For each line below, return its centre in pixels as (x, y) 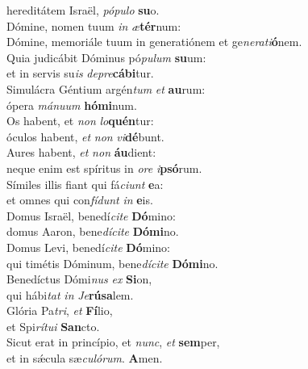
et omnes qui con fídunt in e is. (80, 200)
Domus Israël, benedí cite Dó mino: (91, 215)
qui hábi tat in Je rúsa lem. (70, 294)
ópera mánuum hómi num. (72, 105)
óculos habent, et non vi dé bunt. (85, 136)
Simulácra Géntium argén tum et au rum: (106, 88)
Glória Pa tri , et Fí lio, (60, 310)
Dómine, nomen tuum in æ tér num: (94, 25)
